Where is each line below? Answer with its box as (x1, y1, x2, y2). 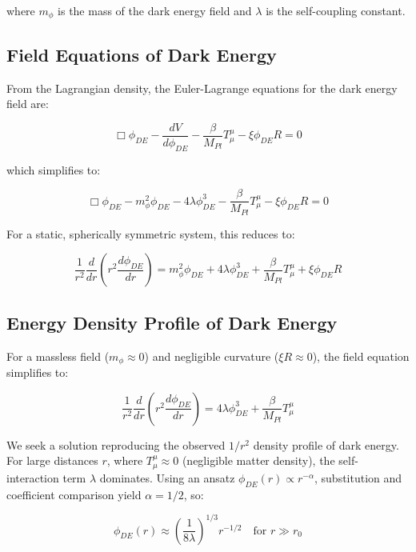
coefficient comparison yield (6, 486, 142, 502)
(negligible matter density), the (182, 452, 335, 469)
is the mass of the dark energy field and (58, 2, 252, 18)
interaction (6, 469, 59, 486)
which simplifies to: (6, 161, 101, 178)
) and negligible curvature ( (144, 347, 279, 364)
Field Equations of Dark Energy (6, 42, 277, 66)
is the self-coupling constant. (266, 2, 406, 18)
